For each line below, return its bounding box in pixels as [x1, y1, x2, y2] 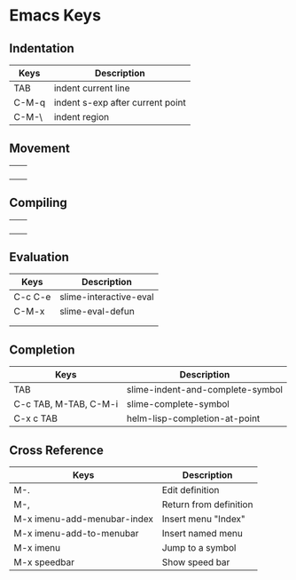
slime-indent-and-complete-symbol [127, 384, 284, 396]
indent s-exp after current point [53, 97, 186, 108]
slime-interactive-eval [58, 290, 154, 303]
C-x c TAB [13, 412, 58, 425]
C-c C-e [13, 290, 51, 303]
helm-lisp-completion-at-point [127, 412, 261, 425]
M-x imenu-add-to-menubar [13, 528, 139, 540]
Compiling [9, 195, 68, 211]
